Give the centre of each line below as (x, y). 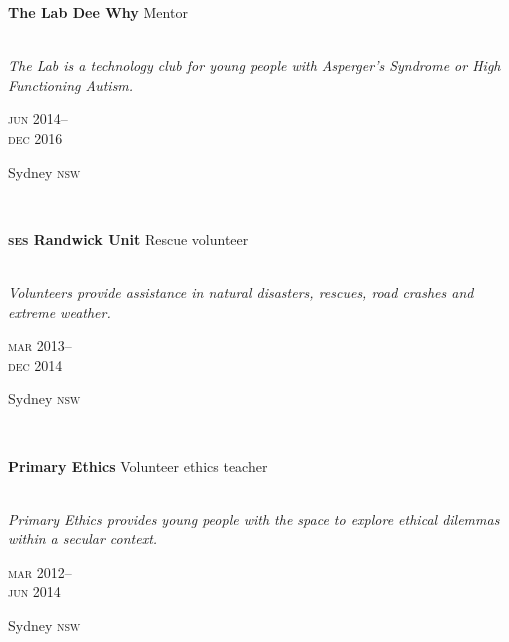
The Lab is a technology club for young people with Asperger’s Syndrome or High (254, 65)
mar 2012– (40, 571)
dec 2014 (35, 364)
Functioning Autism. (71, 84)
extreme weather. (59, 311)
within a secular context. (83, 538)
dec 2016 (35, 137)
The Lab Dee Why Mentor (98, 12)
